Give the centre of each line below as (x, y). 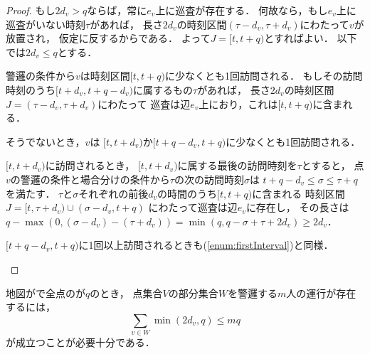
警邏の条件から (41, 76)
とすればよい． (299, 38)
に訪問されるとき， (90, 165)
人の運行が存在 (321, 293)
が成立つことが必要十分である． (80, 342)
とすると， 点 (333, 165)
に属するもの (163, 89)
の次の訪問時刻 (209, 179)
